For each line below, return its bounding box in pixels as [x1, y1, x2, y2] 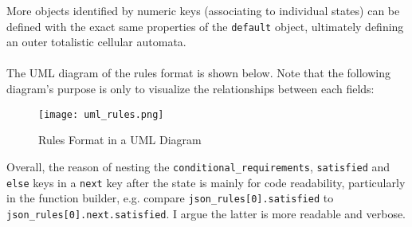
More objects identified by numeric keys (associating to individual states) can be [6, 2, 400, 18]
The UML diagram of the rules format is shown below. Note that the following [6, 65, 390, 81]
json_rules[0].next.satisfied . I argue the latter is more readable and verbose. [6, 205, 406, 221]
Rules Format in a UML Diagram [38, 131, 202, 148]
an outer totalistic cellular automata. [6, 33, 186, 50]
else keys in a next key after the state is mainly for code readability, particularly [6, 174, 406, 190]
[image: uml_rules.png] [38, 108, 164, 120]
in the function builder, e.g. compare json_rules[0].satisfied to [6, 190, 334, 206]
